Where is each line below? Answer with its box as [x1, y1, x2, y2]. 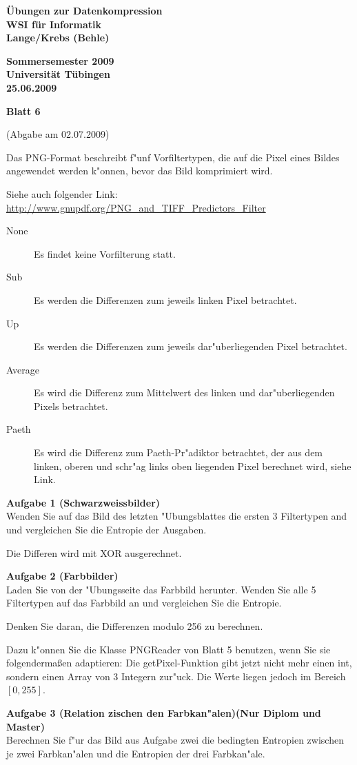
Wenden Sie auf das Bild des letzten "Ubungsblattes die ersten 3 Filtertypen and [6, 509, 347, 523]
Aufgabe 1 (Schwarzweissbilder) [6, 495, 161, 509]
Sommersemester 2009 [6, 53, 114, 68]
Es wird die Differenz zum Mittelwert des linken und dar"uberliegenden [34, 385, 335, 400]
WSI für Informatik [6, 17, 102, 31]
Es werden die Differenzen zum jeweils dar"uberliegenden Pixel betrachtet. [34, 339, 347, 354]
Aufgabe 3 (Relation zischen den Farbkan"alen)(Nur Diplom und [6, 705, 321, 720]
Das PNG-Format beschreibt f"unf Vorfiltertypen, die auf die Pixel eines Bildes [6, 150, 340, 164]
